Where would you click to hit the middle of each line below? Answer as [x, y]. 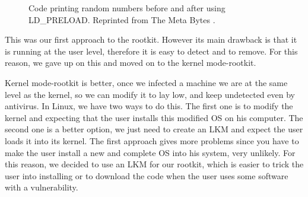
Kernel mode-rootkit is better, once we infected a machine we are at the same [146, 82]
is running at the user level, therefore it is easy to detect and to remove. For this [151, 51]
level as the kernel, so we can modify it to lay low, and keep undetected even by [150, 94]
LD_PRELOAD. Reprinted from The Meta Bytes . [122, 19]
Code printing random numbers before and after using [127, 8]
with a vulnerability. [42, 187]
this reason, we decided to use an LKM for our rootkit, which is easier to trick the [154, 164]
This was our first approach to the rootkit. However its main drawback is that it [151, 39]
